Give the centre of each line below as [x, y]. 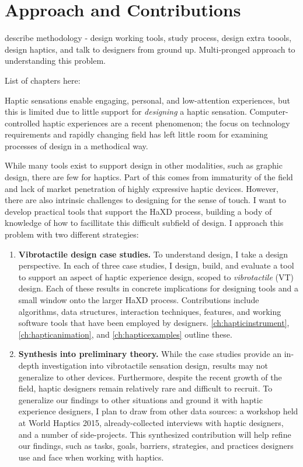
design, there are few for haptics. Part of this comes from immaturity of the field [149, 177]
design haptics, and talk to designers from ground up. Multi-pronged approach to [150, 49]
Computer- [269, 111]
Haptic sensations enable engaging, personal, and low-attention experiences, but [147, 100]
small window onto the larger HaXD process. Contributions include [139, 300]
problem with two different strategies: [72, 234]
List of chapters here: [43, 80]
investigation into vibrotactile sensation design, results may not [155, 365]
